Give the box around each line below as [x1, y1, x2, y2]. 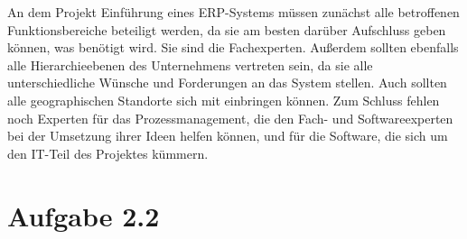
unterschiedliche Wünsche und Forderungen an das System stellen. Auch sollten [7, 73, 447, 92]
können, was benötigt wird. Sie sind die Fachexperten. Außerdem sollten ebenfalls [7, 38, 459, 57]
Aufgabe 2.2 [7, 197, 160, 234]
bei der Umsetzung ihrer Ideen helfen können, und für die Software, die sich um [7, 126, 448, 145]
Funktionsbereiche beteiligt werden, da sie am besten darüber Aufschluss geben [7, 20, 446, 39]
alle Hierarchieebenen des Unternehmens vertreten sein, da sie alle [7, 55, 373, 74]
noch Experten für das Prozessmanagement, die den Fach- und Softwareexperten [7, 108, 453, 127]
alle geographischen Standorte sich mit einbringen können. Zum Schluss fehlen [7, 90, 440, 109]
